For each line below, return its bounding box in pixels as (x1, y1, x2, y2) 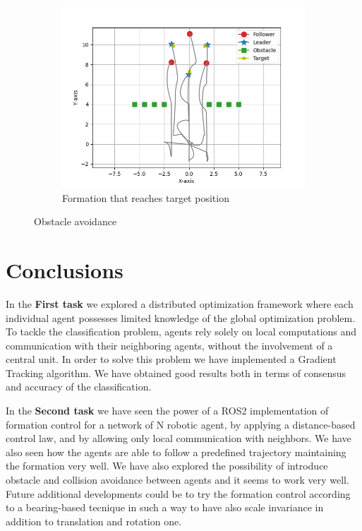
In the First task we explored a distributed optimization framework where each (6, 296, 354, 311)
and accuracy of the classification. (6, 379, 152, 394)
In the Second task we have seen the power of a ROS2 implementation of (6, 403, 329, 418)
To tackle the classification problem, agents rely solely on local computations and (6, 324, 357, 339)
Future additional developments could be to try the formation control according (6, 486, 351, 501)
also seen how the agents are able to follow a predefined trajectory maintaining (6, 444, 346, 459)
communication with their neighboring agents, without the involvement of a (6, 338, 333, 352)
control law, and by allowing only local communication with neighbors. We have (6, 431, 351, 446)
